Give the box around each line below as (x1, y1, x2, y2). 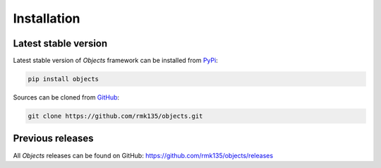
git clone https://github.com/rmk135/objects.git (28, 112, 203, 120)
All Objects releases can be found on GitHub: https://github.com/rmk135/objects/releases (13, 151, 274, 160)
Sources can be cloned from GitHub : (13, 93, 120, 102)
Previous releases (13, 133, 94, 145)
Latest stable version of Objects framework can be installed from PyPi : (13, 56, 218, 65)
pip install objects (28, 75, 99, 83)
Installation (13, 11, 80, 26)
